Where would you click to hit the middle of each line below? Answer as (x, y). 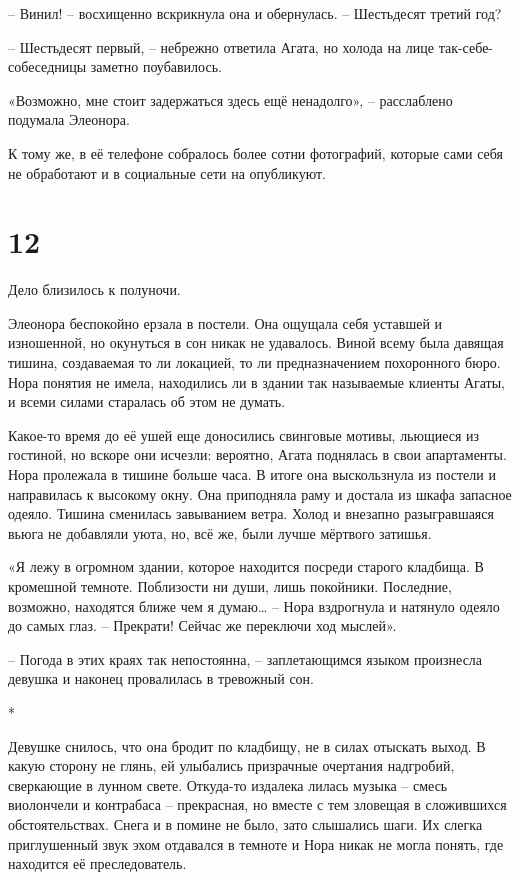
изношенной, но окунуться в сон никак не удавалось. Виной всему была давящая (256, 342)
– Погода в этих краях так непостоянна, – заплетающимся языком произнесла (245, 658)
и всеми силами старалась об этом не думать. (147, 401)
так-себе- (466, 46)
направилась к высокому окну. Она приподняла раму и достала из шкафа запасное (260, 493)
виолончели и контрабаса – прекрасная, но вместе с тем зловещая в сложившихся (257, 804)
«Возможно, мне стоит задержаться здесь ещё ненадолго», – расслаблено (230, 99)
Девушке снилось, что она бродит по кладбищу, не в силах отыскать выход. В (247, 745)
